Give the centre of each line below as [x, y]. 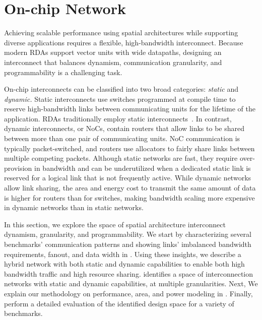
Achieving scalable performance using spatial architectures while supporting [121, 33]
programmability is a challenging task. [63, 72]
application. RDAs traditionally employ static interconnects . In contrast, [118, 118]
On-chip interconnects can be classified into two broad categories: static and [121, 89]
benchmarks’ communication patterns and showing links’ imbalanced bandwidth [128, 244]
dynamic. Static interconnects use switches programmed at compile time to [120, 99]
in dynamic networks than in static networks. [74, 207]
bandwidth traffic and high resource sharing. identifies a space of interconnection [129, 273]
